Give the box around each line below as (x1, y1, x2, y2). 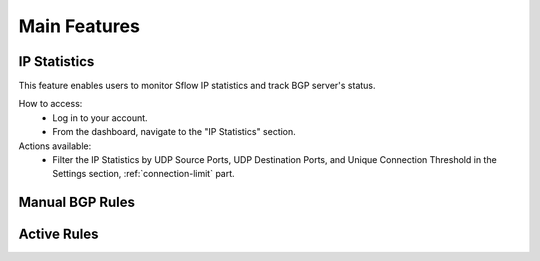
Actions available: (18, 140, 92, 152)
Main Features (18, 15, 140, 37)
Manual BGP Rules (18, 194, 135, 211)
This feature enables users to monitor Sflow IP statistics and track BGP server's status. (18, 80, 376, 92)
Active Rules (18, 226, 99, 243)
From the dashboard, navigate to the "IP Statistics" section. (52, 126, 297, 138)
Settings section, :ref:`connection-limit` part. (52, 168, 235, 180)
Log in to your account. (52, 111, 149, 124)
